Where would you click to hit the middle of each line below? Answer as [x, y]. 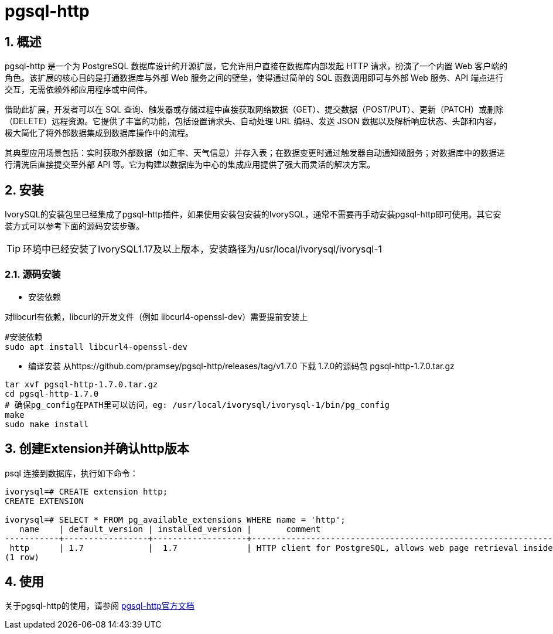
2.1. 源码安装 [33, 275]
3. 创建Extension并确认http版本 [97, 449]
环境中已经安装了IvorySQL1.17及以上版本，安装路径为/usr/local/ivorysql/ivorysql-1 [203, 249]
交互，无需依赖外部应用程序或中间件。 [78, 90]
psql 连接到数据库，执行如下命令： [71, 473]
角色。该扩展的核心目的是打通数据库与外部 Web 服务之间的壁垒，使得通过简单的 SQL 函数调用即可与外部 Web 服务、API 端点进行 [254, 78]
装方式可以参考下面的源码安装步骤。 [74, 226]
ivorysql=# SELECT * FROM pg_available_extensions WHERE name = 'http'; [175, 519]
